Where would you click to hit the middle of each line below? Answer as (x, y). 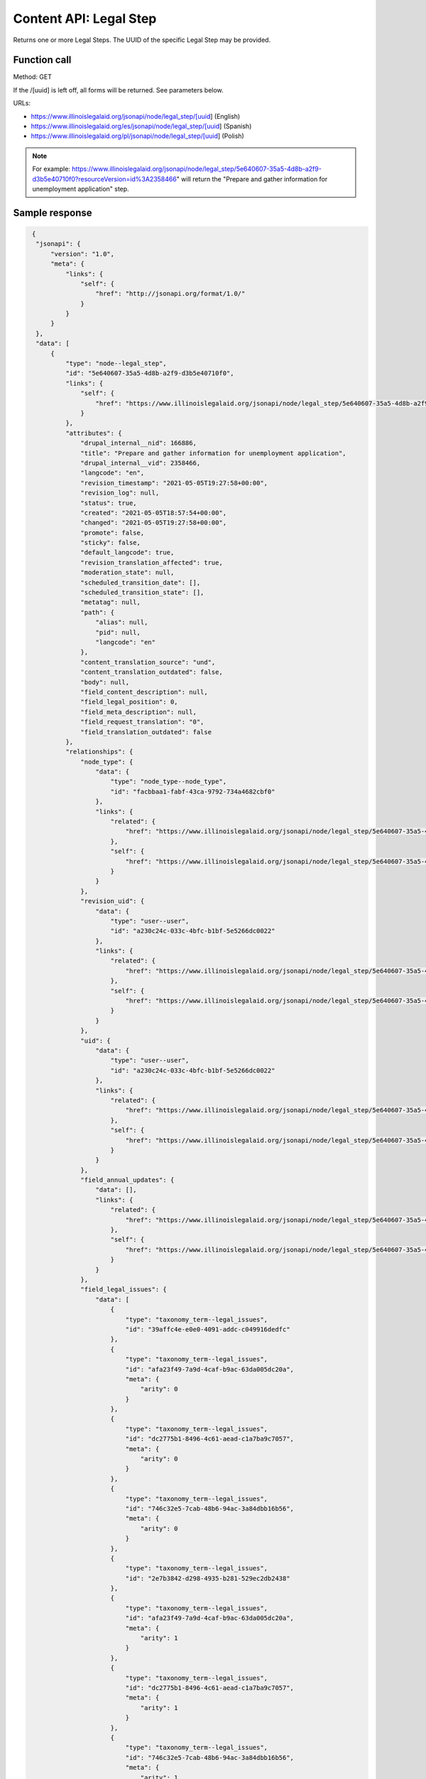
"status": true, (109, 503)
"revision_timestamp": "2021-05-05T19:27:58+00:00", (174, 483)
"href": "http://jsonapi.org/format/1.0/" (170, 294)
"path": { (98, 612)
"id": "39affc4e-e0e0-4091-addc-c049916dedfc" (208, 1329)
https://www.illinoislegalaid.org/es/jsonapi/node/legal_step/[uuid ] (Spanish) (141, 126)
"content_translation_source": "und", (148, 662)
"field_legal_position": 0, (129, 702)
